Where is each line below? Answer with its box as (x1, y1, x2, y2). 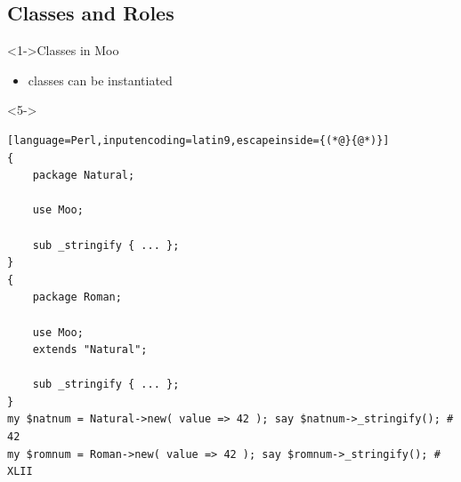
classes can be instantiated (28, 70, 173, 89)
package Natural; (32, 169, 135, 182)
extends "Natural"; (32, 343, 148, 357)
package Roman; (32, 291, 122, 304)
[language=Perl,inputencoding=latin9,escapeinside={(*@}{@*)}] (7, 133, 390, 147)
